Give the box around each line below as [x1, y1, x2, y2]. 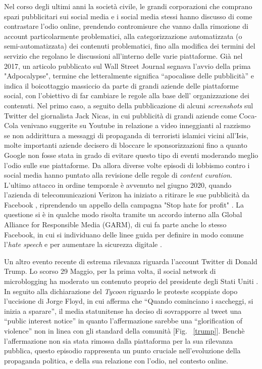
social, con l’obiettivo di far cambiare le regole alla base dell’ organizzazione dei [4, 90, 250, 101]
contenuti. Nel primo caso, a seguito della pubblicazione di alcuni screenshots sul [4, 100, 253, 110]
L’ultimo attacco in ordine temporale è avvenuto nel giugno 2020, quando [4, 179, 232, 190]
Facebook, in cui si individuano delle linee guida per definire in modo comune [4, 229, 244, 239]
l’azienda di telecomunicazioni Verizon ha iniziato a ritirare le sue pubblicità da [4, 189, 249, 200]
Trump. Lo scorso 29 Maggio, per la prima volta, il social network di [4, 266, 216, 276]
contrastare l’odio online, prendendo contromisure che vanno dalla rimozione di [4, 21, 248, 31]
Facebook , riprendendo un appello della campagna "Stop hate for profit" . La [4, 199, 244, 210]
